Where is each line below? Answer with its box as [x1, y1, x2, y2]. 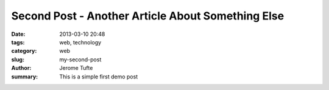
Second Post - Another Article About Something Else [11, 9, 285, 22]
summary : [11, 73, 38, 80]
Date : [11, 30, 26, 38]
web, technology [59, 38, 102, 46]
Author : [11, 64, 32, 72]
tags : [11, 38, 25, 46]
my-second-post [59, 55, 102, 63]
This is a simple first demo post [59, 73, 138, 80]
